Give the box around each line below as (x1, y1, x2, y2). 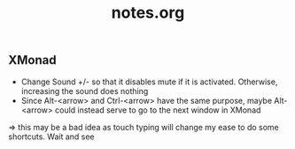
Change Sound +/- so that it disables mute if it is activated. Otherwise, (20, 76, 278, 87)
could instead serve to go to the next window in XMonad (55, 105, 261, 115)
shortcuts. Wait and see (8, 131, 95, 142)
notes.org (111, 3, 185, 23)
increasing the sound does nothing (20, 85, 149, 96)
